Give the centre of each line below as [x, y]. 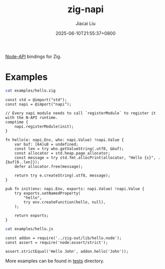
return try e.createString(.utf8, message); [62, 175]
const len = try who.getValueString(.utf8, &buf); [69, 148]
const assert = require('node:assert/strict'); [57, 243]
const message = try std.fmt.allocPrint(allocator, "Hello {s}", [85, 158]
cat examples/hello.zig [31, 91]
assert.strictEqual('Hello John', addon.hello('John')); [67, 251]
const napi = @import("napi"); [38, 104]
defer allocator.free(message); [49, 166]
